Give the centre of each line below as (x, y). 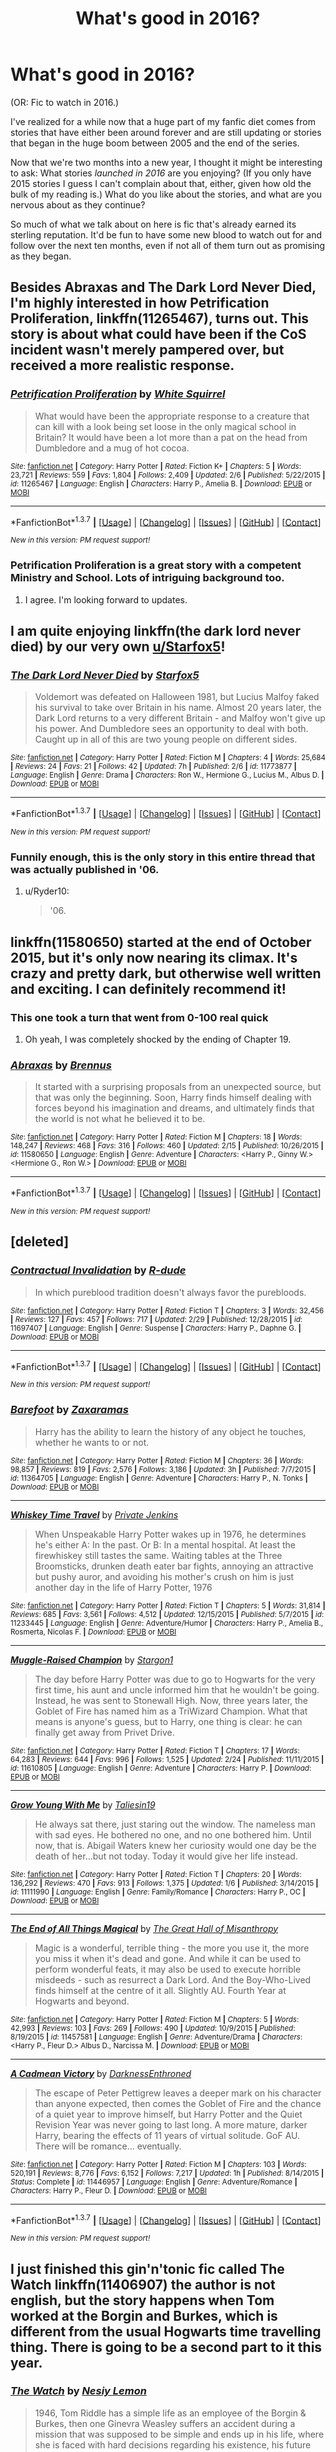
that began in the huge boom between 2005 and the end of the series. (155, 143)
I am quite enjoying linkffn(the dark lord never (156, 630)
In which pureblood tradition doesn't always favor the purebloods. (170, 1292)
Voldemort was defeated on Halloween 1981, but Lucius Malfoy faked (177, 697)
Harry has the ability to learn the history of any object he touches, (170, 1431)
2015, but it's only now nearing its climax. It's (154, 957)
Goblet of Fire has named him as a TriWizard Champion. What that (171, 1711)
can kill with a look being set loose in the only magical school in (165, 426)
